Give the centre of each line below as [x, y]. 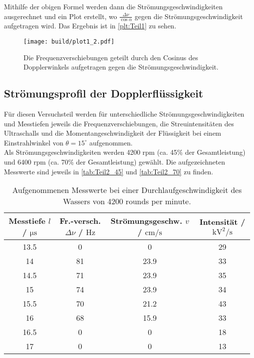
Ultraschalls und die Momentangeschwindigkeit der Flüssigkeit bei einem [113, 133]
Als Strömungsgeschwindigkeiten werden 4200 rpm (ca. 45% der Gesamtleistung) [125, 152]
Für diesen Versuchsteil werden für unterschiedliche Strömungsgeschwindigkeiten [124, 114]
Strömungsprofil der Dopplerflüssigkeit [104, 93]
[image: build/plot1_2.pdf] [69, 42]
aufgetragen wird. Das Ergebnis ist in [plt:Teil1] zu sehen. [90, 26]
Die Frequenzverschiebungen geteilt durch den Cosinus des [111, 57]
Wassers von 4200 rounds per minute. [127, 201]
